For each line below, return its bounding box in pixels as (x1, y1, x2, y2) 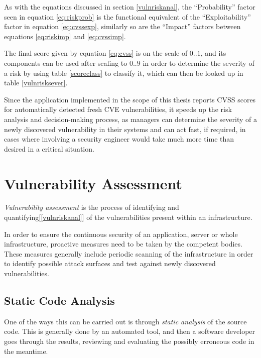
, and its (200, 48, 226, 58)
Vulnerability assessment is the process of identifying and (4, 202, 179, 212)
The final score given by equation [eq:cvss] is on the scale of (4, 48, 188, 58)
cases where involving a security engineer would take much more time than (4, 134, 234, 144)
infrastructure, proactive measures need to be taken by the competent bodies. (4, 238, 242, 249)
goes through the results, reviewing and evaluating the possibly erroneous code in (4, 335, 254, 346)
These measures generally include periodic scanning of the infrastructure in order (4, 248, 253, 259)
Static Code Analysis (4, 292, 115, 308)
